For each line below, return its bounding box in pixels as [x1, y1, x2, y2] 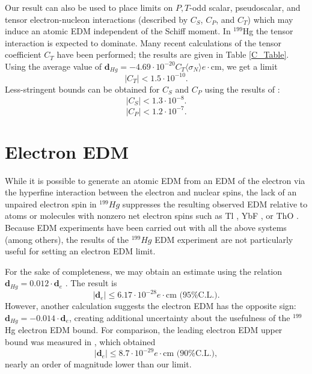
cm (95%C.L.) [165, 291, 218, 300]
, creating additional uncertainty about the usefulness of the [69, 311, 290, 323]
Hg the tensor [242, 25, 293, 37]
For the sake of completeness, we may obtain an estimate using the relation [5, 265, 283, 277]
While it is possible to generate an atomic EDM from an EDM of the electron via [5, 174, 305, 186]
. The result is [65, 277, 117, 289]
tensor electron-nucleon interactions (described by [5, 13, 188, 25]
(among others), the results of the [5, 233, 129, 245]
